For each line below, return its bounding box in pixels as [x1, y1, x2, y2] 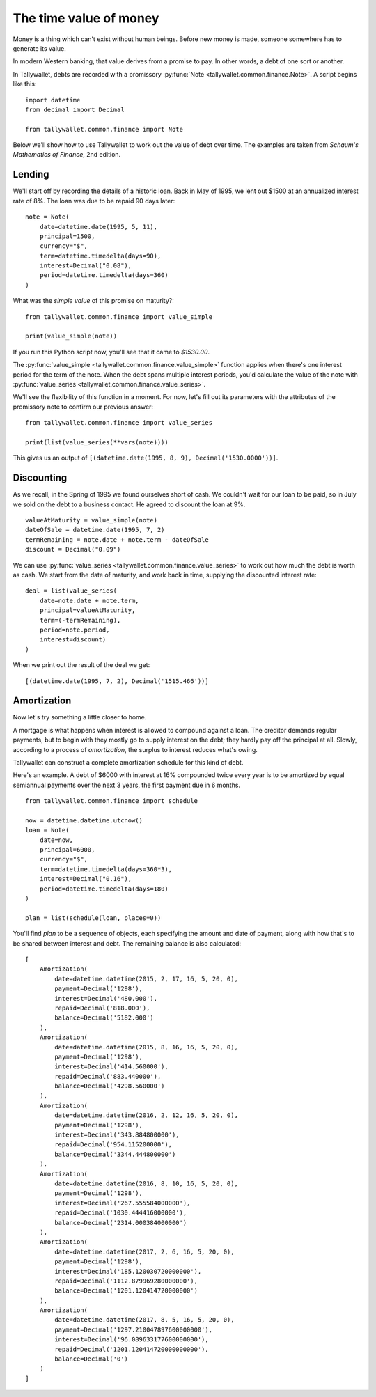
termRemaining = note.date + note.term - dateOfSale [25, 536, 209, 543]
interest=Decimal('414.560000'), [54, 1063, 169, 1070]
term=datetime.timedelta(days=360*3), [39, 865, 173, 873]
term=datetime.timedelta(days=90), [39, 251, 162, 260]
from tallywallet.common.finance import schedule [25, 797, 198, 805]
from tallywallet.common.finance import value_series [25, 419, 212, 427]
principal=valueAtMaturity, [39, 607, 136, 614]
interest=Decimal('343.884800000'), [54, 1131, 180, 1139]
